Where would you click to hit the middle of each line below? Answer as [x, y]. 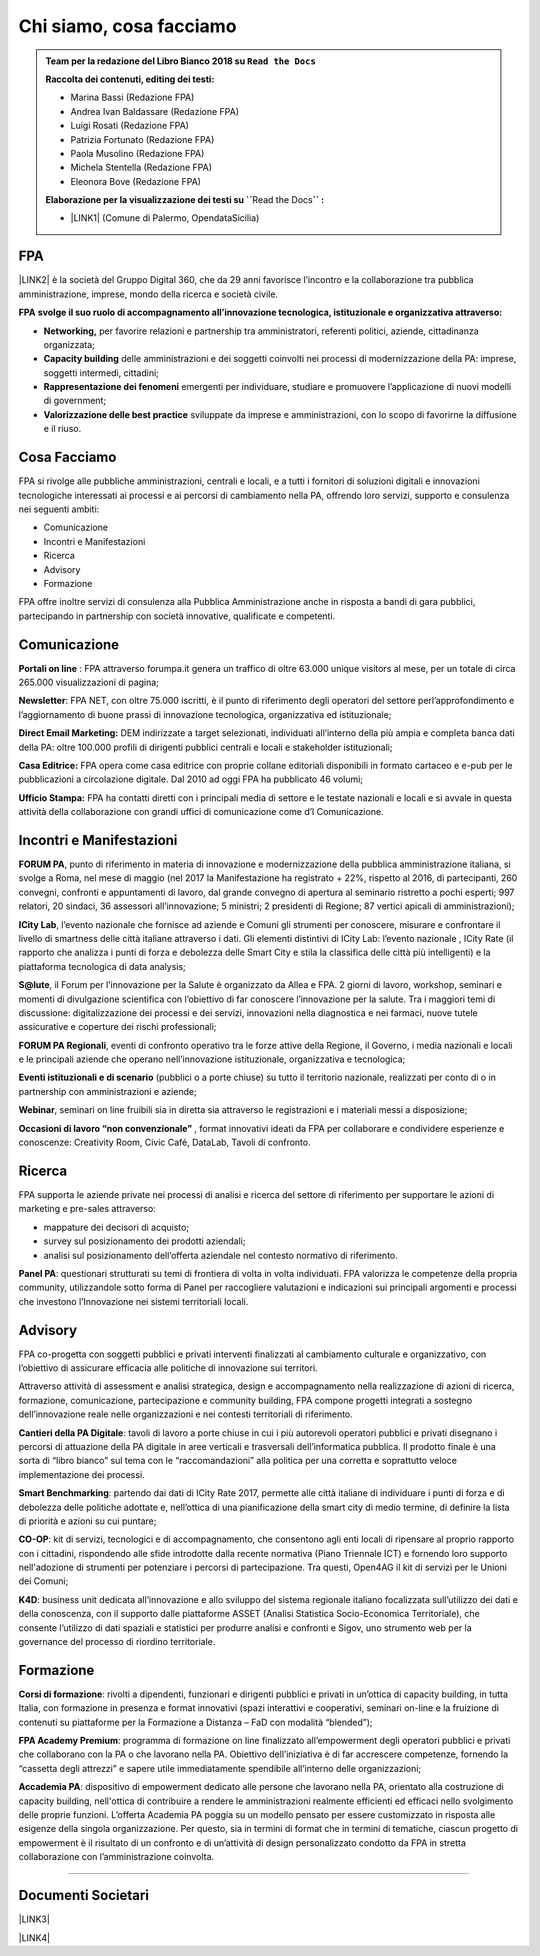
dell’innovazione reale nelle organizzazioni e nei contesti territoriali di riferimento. [186, 1414]
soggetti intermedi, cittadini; [101, 372]
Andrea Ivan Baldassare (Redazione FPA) [155, 111]
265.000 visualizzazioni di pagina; [89, 682]
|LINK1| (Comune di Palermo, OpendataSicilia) [165, 218]
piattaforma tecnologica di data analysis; [102, 966]
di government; [75, 401]
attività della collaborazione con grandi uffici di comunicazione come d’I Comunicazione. [201, 812]
